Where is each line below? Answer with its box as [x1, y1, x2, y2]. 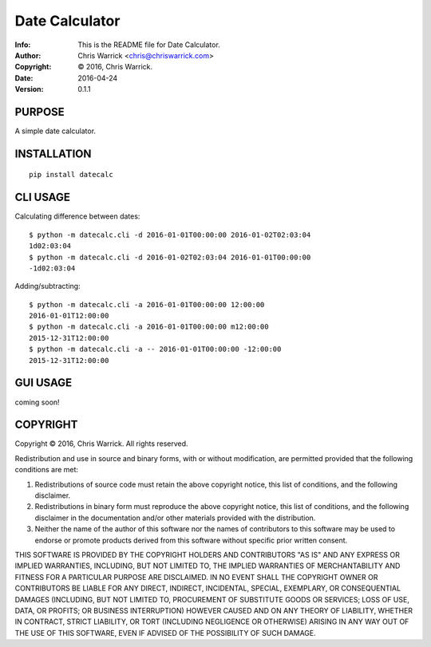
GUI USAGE [14, 376, 73, 390]
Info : [14, 40, 31, 49]
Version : [14, 85, 44, 94]
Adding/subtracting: [14, 282, 81, 291]
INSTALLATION [14, 147, 92, 160]
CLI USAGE [14, 191, 71, 204]
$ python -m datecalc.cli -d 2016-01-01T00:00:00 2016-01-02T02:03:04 [29, 230, 311, 239]
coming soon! [14, 397, 60, 407]
